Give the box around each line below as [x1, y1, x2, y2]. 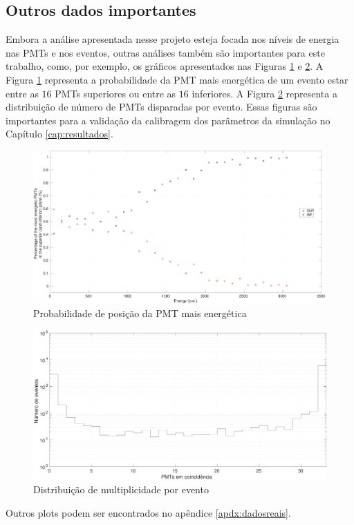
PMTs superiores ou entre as [55, 86, 176, 100]
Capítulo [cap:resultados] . [6, 126, 113, 141]
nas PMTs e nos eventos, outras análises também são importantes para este [6, 45, 325, 59]
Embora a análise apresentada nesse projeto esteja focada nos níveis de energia [6, 32, 339, 46]
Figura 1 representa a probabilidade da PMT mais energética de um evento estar [6, 72, 348, 86]
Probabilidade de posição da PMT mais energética [33, 305, 247, 320]
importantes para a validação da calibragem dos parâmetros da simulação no [6, 113, 330, 127]
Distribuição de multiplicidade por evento [33, 482, 209, 497]
